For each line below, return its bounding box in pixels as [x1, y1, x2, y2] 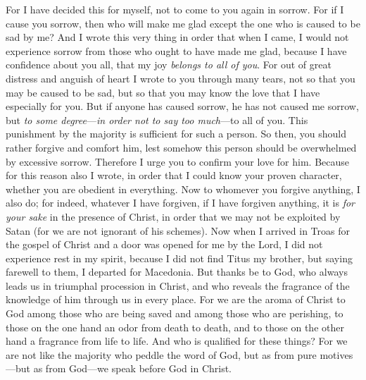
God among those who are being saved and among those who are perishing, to [6, 306, 343, 321]
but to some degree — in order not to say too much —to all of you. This [6, 112, 308, 127]
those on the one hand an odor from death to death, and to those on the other [6, 319, 344, 334]
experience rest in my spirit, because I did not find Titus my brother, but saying [6, 250, 353, 265]
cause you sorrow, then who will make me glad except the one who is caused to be [6, 16, 360, 30]
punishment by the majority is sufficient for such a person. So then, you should [6, 126, 346, 141]
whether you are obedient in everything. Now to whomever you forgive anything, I [6, 181, 360, 196]
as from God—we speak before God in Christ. [33, 361, 232, 376]
